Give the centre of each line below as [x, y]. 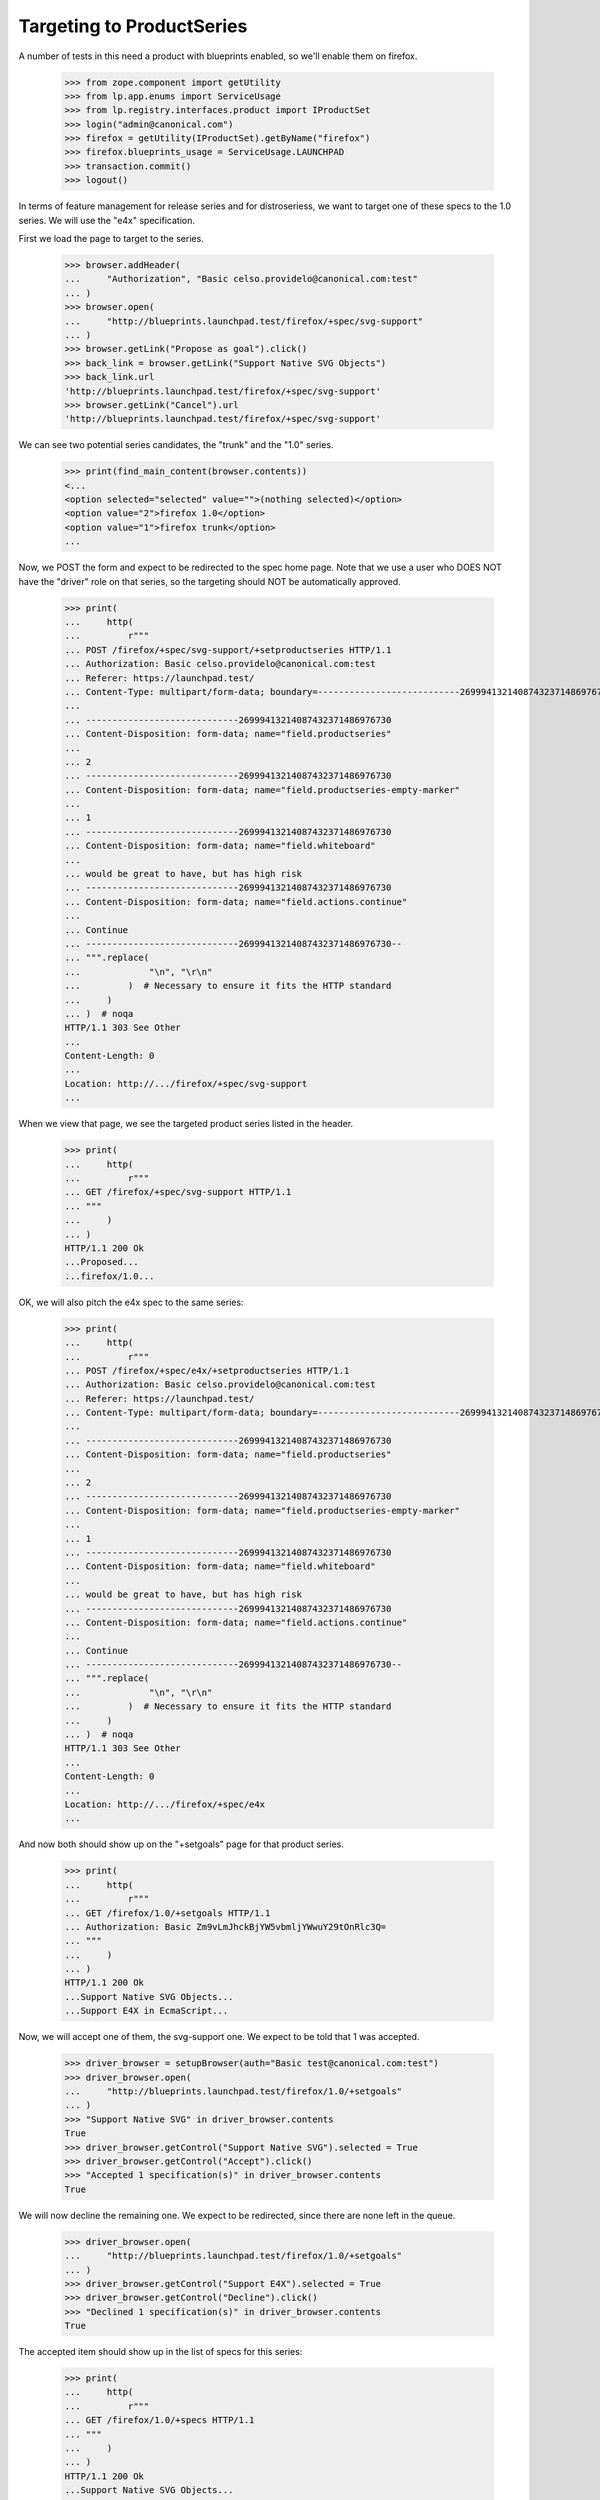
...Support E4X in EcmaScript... [146, 2011]
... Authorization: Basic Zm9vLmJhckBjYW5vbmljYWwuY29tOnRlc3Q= [225, 1926]
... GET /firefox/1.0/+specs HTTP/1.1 [159, 2420]
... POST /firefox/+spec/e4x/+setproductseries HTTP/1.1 [207, 1370]
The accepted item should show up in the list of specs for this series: [160, 2352]
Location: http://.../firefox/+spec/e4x [164, 1804]
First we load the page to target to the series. [111, 239]
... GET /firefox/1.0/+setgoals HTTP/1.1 [167, 1913]
